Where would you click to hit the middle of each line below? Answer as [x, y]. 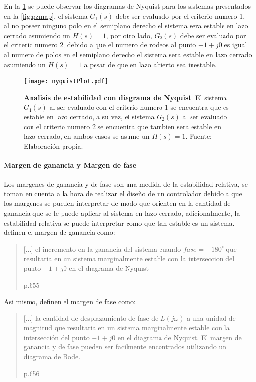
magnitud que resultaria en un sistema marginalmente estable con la [127, 327]
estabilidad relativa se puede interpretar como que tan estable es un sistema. [119, 222]
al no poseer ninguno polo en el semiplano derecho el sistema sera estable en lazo [126, 25]
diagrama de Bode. [52, 357]
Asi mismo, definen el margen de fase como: [70, 301]
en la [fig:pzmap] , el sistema [46, 16]
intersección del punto [56, 337]
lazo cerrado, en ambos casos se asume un [87, 136]
